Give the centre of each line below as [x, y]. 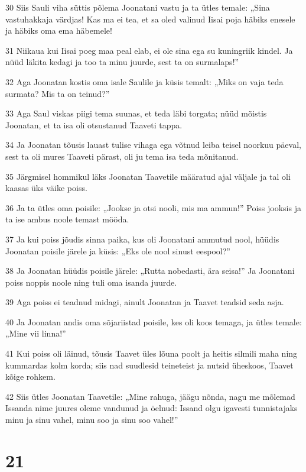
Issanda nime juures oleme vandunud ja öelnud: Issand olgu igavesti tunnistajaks [152, 408]
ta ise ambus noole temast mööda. [67, 219]
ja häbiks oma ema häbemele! [59, 30]
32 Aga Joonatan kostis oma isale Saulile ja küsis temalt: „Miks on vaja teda [144, 81]
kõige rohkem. [30, 376]
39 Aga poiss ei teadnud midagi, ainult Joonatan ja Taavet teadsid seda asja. [145, 302]
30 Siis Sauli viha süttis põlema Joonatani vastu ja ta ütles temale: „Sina [138, 7]
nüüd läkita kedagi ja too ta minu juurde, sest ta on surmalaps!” [122, 62]
